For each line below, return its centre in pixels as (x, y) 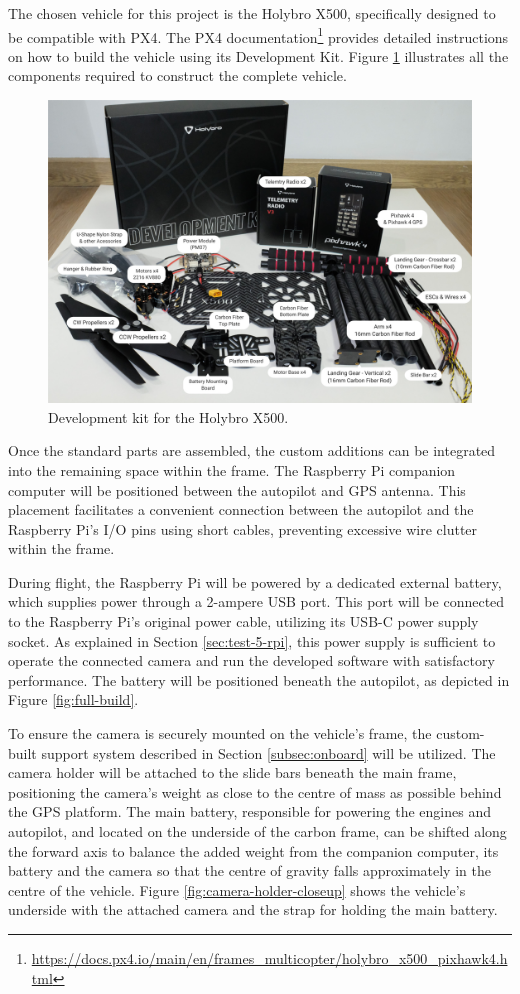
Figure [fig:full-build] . (73, 699)
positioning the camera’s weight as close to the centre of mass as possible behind (255, 791)
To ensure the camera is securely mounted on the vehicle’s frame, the (220, 733)
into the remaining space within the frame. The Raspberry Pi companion (232, 469)
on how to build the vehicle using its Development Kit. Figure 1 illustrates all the (258, 55)
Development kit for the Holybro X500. (168, 416)
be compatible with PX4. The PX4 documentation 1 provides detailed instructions (258, 35)
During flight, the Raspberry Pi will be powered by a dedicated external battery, (255, 581)
